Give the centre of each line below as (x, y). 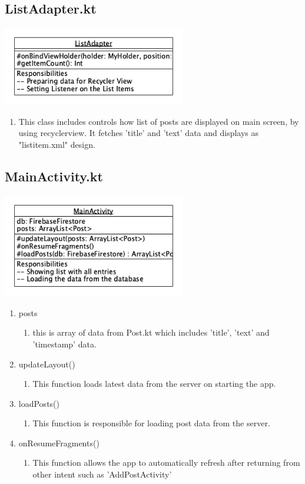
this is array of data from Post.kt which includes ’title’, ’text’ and (151, 332)
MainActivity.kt (54, 176)
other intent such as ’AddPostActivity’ (102, 474)
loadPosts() (39, 403)
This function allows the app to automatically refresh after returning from (166, 463)
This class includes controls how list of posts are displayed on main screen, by (159, 121)
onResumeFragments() (59, 442)
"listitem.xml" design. (57, 144)
